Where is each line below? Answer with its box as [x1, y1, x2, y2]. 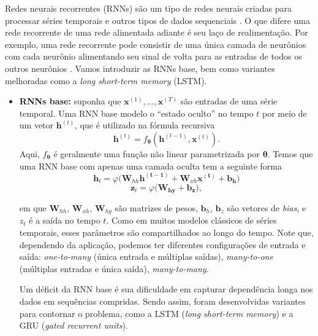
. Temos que [267, 147, 313, 160]
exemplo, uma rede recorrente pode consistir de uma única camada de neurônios [5, 37, 306, 50]
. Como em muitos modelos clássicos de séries [106, 214, 277, 227]
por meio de [262, 106, 307, 119]
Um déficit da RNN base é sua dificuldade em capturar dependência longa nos [19, 283, 313, 295]
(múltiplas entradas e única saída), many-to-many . [19, 262, 209, 275]
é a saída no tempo [29, 214, 100, 227]
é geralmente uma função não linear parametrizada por [53, 147, 260, 160]
